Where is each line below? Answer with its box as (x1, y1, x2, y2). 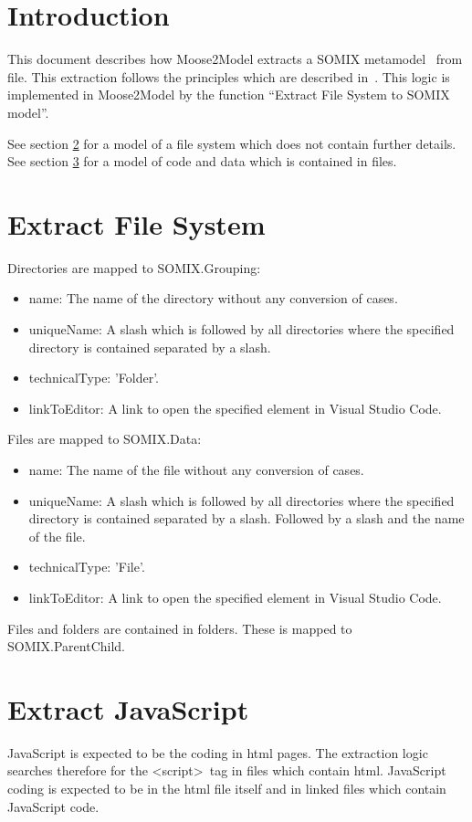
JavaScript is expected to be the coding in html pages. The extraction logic (7, 743, 428, 762)
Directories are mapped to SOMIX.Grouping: (7, 258, 261, 277)
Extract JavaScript (7, 690, 249, 727)
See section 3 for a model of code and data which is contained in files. (7, 152, 397, 171)
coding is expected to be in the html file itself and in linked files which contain (7, 779, 446, 798)
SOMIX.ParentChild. (7, 637, 125, 656)
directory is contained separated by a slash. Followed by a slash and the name (28, 509, 465, 528)
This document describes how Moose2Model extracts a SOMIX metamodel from (7, 49, 463, 68)
